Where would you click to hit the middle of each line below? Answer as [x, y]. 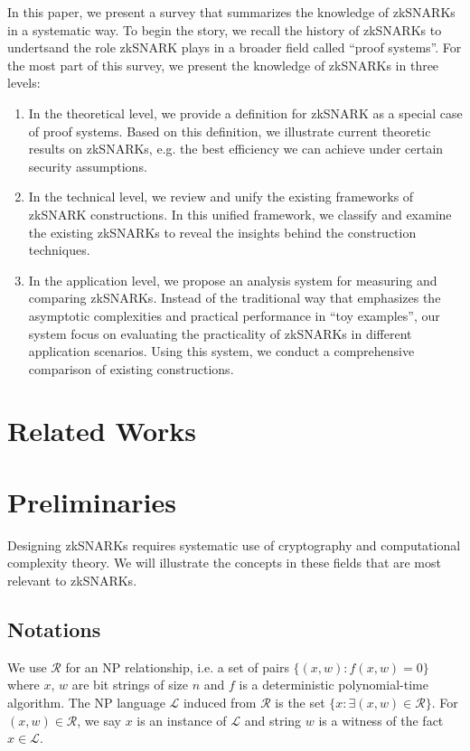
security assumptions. [88, 166]
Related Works [102, 431]
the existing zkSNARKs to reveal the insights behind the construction [222, 232]
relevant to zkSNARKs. [72, 580]
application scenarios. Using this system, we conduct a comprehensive [221, 351]
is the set [300, 702]
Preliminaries [92, 501]
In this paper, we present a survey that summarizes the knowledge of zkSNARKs [231, 12]
